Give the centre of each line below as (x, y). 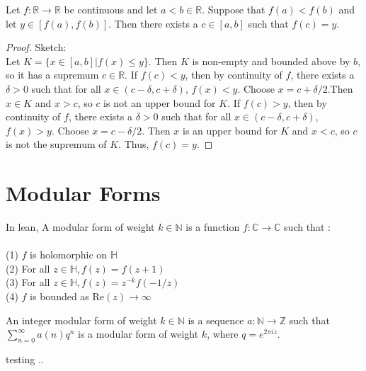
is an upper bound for (230, 130)
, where (223, 334)
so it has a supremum (52, 75)
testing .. (25, 359)
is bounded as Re (67, 296)
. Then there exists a (153, 23)
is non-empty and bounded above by (271, 61)
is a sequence (216, 320)
